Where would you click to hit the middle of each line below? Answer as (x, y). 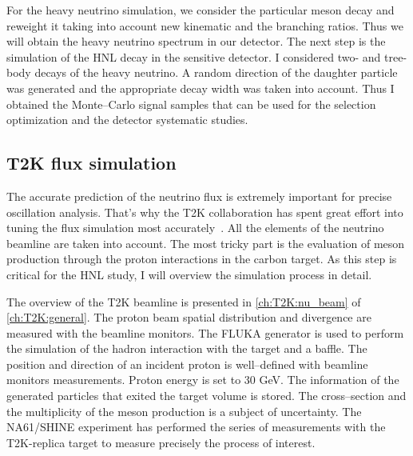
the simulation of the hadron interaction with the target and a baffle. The (187, 348)
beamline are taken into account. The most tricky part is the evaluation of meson (206, 243)
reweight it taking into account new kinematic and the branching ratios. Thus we (205, 25)
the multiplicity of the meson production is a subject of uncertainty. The (184, 411)
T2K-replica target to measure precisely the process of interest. (161, 442)
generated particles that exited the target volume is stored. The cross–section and (206, 396)
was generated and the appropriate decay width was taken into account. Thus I (201, 88)
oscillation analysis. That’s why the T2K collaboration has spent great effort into (205, 212)
